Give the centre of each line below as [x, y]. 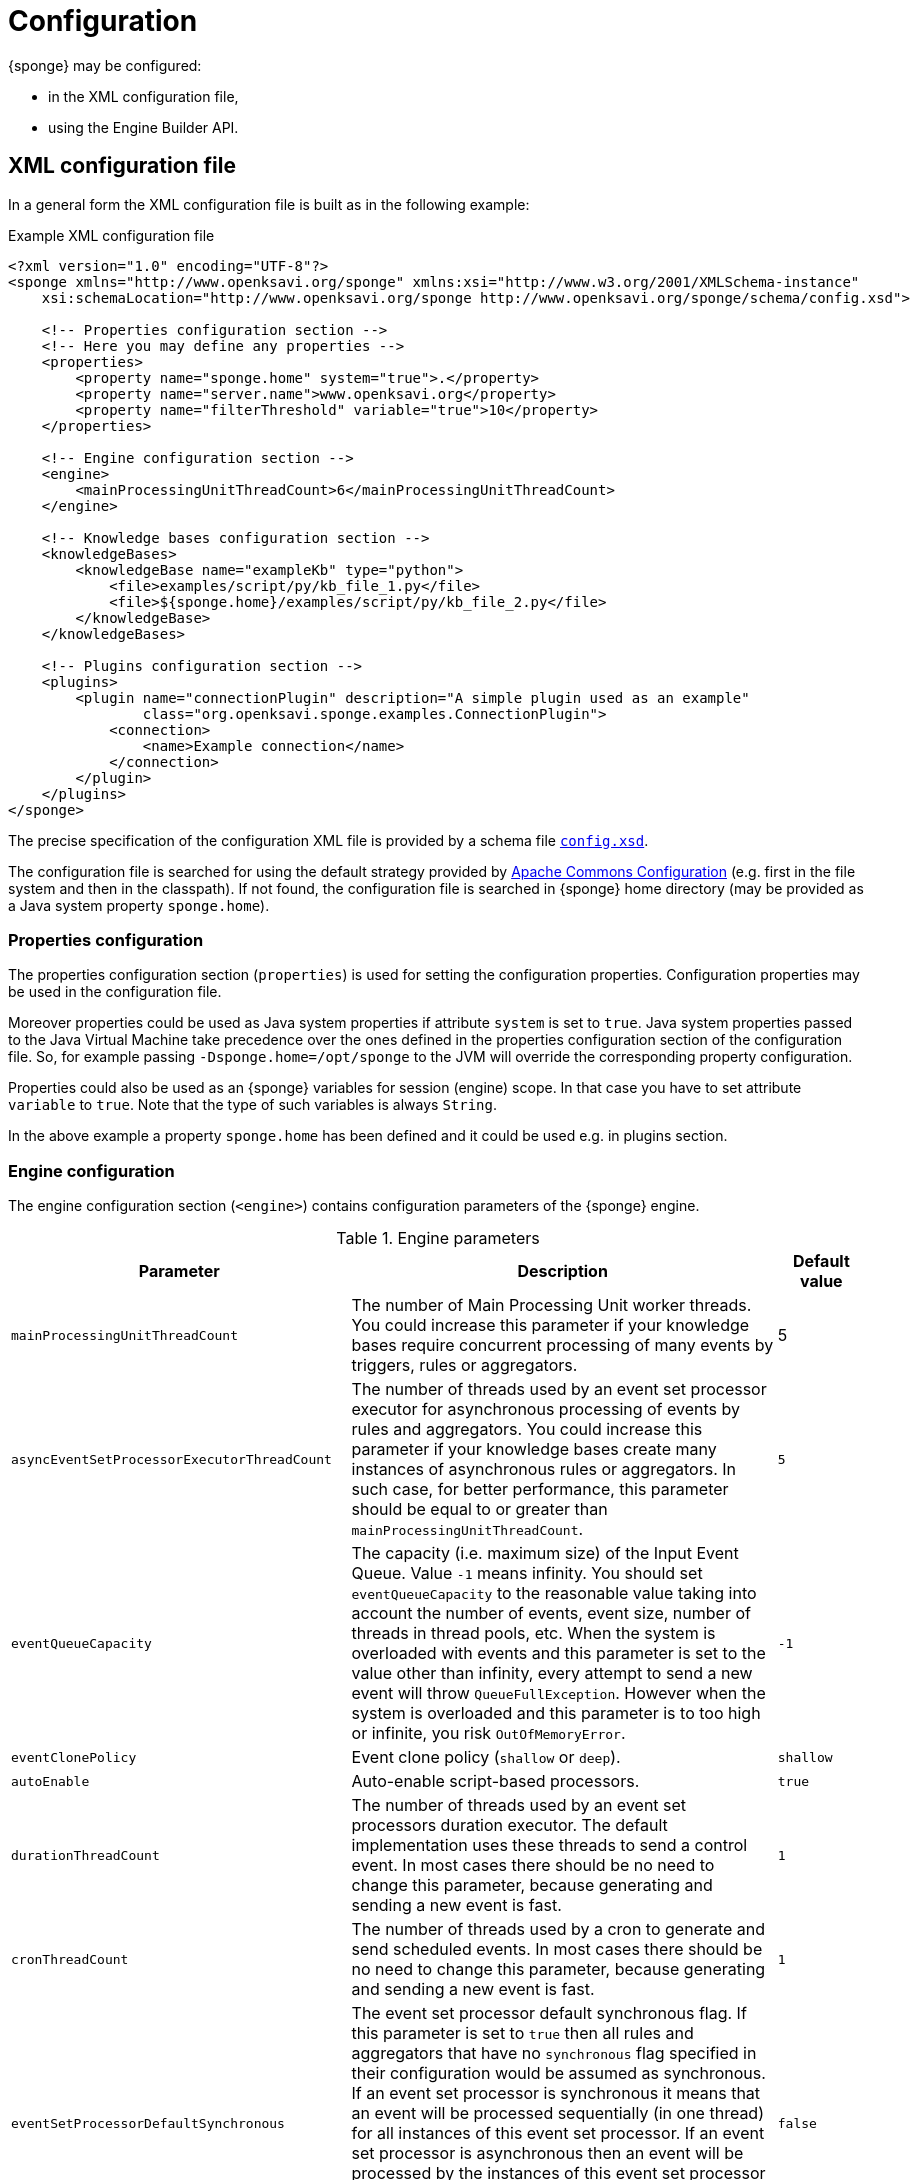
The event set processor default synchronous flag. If [549, 2013]
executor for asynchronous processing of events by [546, 1409]
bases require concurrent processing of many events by [562, 1345]
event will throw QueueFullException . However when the [558, 1693]
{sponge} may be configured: [105, 65]
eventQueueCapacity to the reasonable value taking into [554, 1593]
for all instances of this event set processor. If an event [558, 2133]
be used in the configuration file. [115, 992]
